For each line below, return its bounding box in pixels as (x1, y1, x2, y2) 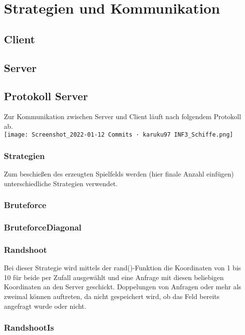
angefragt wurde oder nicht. (4, 300, 86, 311)
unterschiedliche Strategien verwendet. (4, 178, 118, 188)
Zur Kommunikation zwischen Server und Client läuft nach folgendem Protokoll (4, 111, 241, 122)
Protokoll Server (4, 88, 88, 104)
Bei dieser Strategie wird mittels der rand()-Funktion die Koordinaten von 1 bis (4, 263, 241, 273)
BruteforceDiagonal (4, 221, 82, 233)
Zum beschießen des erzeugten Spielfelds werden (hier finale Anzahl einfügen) (4, 169, 234, 179)
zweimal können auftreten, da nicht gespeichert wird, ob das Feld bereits (4, 291, 220, 301)
